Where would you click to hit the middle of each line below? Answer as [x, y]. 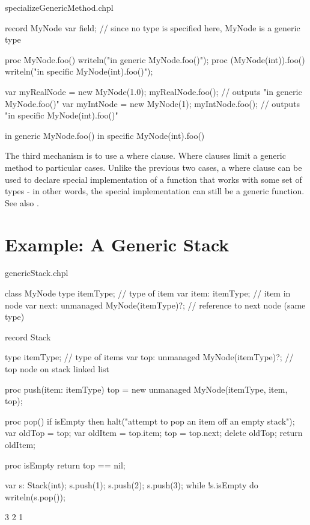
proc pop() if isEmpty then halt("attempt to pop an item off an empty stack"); [150, 421]
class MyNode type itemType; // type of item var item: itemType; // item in [148, 293]
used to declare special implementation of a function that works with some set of [153, 179]
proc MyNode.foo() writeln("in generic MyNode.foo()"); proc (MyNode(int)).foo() [155, 59]
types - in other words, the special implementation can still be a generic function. [155, 191]
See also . [22, 202]
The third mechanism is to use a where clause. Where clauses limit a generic [145, 155]
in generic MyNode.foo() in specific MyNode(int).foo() [105, 135]
